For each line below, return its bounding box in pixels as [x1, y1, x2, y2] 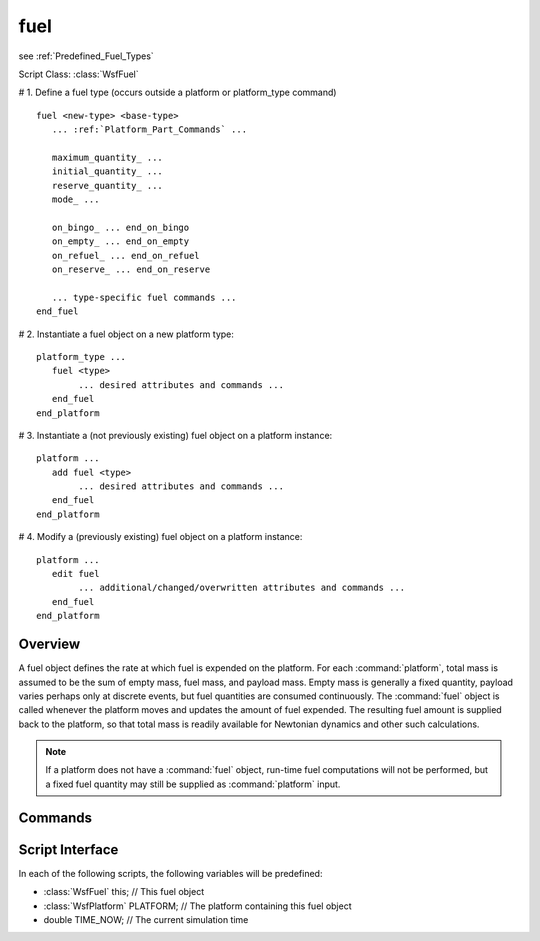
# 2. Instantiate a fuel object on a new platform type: [18, 328, 235, 340]
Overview [18, 636, 81, 653]
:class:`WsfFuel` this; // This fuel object [43, 886, 205, 898]
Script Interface [18, 841, 119, 858]
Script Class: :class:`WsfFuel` [18, 68, 139, 80]
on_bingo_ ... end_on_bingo [51, 221, 190, 233]
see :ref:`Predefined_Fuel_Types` [18, 50, 154, 62]
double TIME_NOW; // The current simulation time [43, 913, 249, 925]
